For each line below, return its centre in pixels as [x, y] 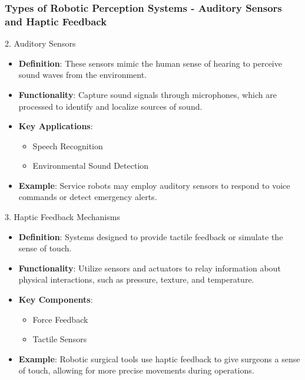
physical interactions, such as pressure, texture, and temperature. [136, 279]
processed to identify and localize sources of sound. [110, 106]
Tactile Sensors [60, 339]
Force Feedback [60, 319]
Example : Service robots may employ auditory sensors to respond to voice [154, 185]
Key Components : [56, 299]
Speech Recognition [68, 145]
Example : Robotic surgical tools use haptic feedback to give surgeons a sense [159, 358]
